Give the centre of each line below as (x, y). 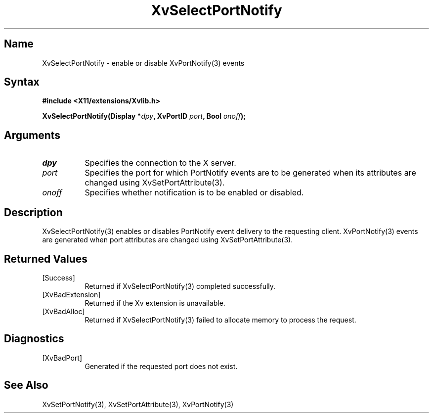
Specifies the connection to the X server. (160, 163)
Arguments (32, 135)
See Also (26, 385)
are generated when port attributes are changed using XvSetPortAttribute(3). (168, 240)
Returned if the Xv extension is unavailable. (155, 303)
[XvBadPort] (62, 358)
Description (33, 212)
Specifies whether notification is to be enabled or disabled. (194, 193)
